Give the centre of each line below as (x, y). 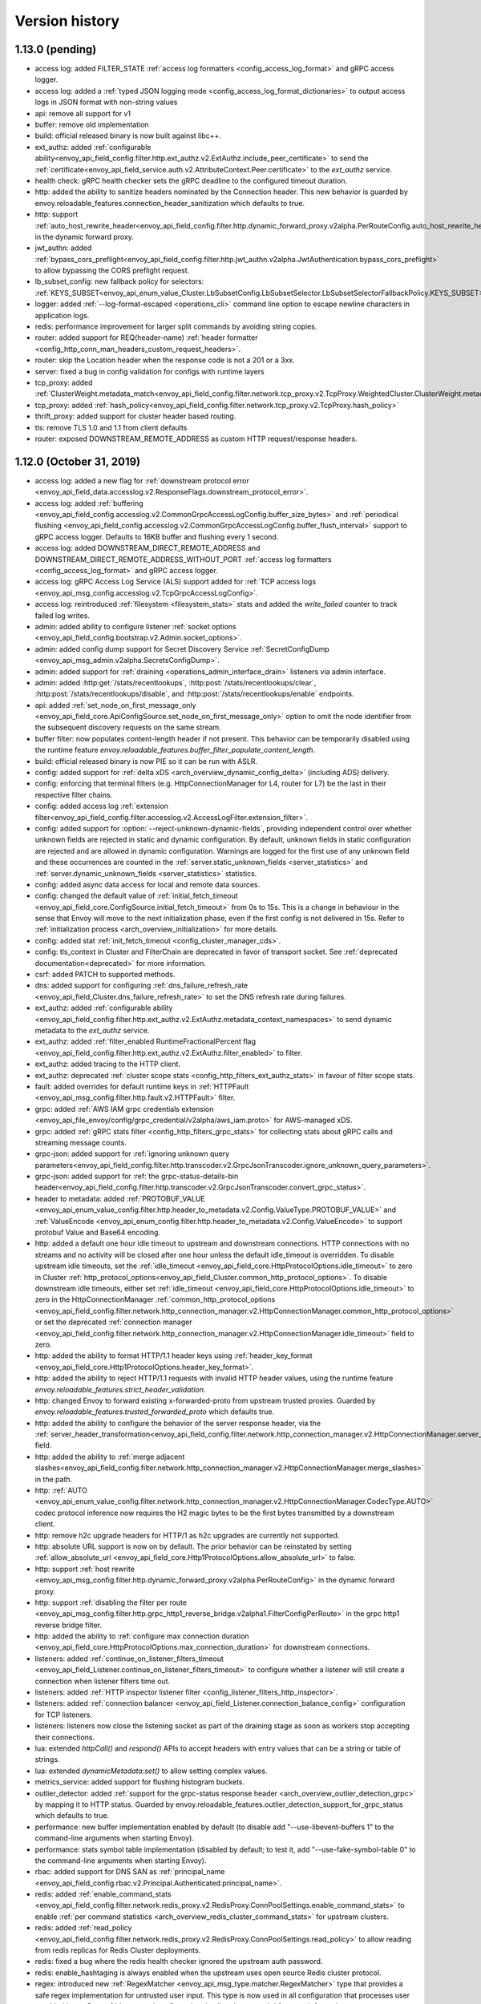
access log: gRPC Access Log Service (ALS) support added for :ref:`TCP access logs (176, 582)
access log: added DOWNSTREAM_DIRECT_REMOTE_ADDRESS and (148, 548)
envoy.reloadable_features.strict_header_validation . (120, 1389)
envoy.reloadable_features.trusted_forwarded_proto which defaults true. (155, 1412)
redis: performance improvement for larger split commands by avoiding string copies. (176, 327)
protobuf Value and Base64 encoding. (97, 1232)
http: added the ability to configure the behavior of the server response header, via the (178, 1423)
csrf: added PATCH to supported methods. (105, 975)
